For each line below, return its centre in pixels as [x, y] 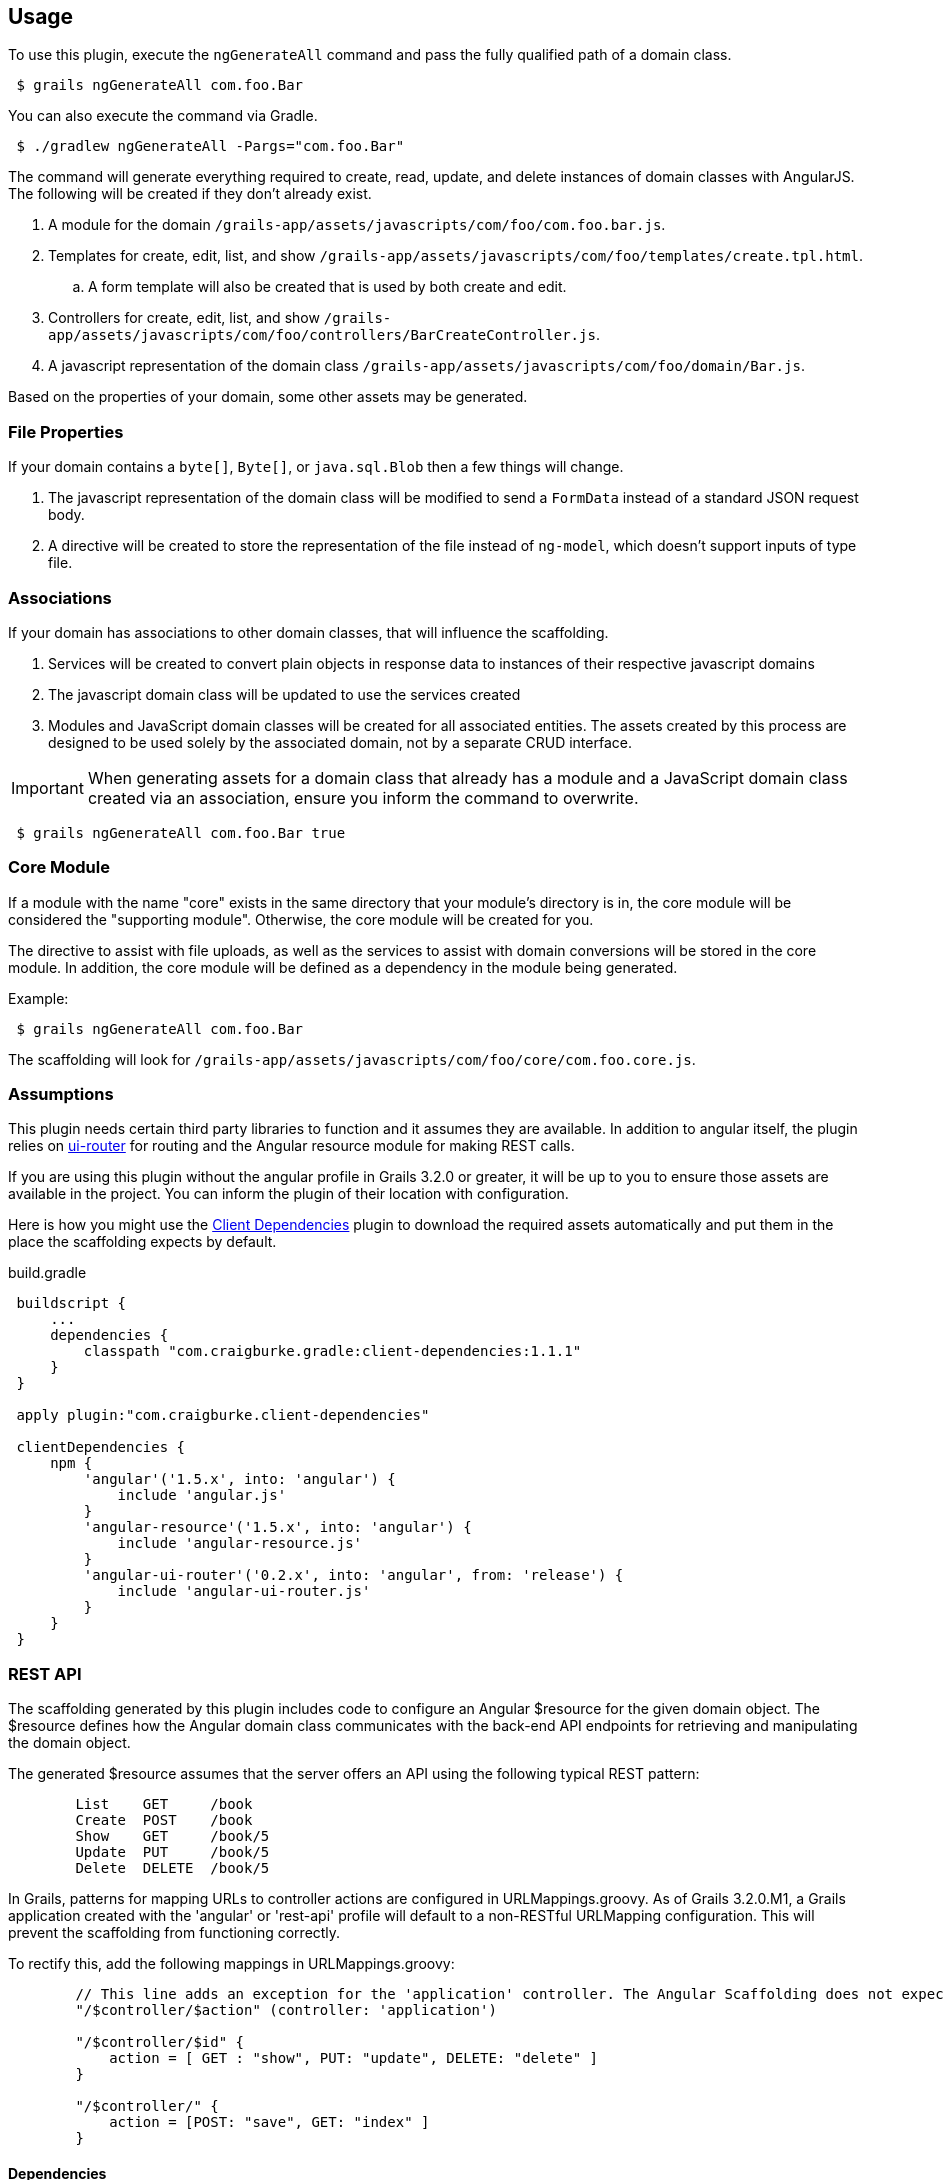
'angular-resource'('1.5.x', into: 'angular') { [277, 1527]
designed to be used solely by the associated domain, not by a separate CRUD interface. [340, 742]
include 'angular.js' [202, 1495]
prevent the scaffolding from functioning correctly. [174, 1933]
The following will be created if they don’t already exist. [190, 194]
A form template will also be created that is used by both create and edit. [327, 287]
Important [47, 787]
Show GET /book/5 [172, 1836]
